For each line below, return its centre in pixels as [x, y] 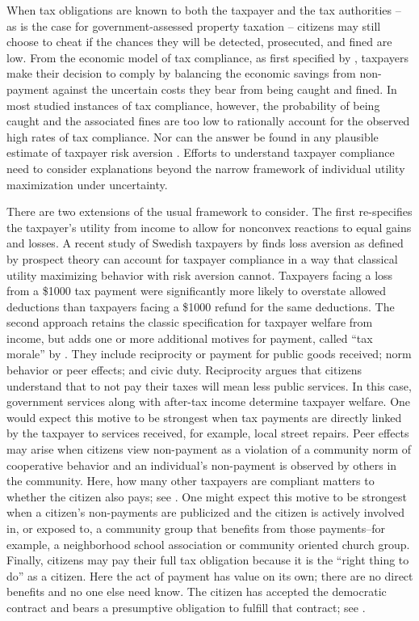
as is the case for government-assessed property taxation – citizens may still [194, 25]
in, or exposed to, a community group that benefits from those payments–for [196, 528]
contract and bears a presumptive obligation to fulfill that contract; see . [186, 607]
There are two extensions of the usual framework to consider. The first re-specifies [209, 211]
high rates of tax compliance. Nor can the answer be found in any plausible [193, 136]
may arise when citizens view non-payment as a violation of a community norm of [209, 449]
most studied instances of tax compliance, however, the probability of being [193, 105]
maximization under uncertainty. [87, 184]
